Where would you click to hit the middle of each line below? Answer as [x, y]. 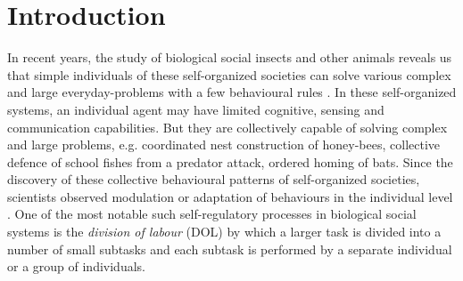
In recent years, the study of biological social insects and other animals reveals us [230, 57]
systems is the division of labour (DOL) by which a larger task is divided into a [224, 232]
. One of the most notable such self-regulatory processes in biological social [212, 214]
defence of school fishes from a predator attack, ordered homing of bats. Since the [230, 161]
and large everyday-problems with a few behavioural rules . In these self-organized [232, 92]
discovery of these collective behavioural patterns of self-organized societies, [214, 179]
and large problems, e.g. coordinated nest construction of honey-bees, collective [224, 145]
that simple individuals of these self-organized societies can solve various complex [229, 74]
